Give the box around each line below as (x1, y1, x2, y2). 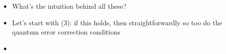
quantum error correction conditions (12, 27, 120, 37)
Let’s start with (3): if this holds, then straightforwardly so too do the (12, 17, 223, 27)
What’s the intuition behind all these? (12, 1, 127, 11)
